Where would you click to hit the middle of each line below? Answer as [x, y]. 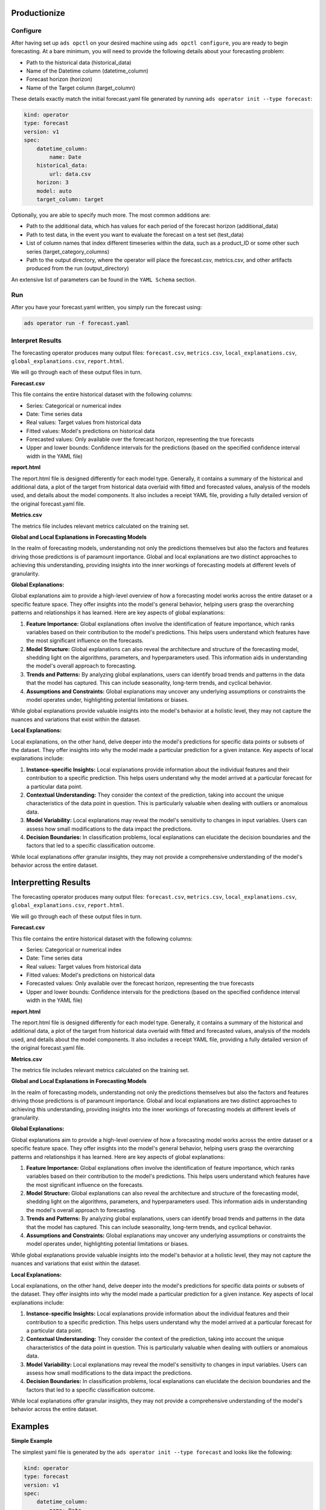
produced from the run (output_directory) [78, 268]
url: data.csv [70, 174]
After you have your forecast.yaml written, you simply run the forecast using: [107, 307]
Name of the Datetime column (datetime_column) [88, 71]
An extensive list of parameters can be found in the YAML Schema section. [104, 279]
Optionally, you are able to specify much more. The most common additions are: [111, 215]
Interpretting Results [51, 882]
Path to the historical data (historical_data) [79, 62]
